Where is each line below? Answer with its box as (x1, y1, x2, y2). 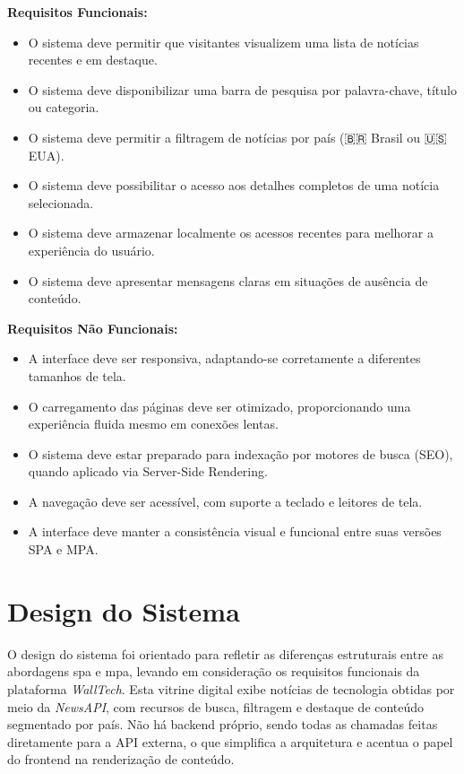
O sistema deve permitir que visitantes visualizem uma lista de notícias (28, 32, 419, 51)
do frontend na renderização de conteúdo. (7, 750, 235, 769)
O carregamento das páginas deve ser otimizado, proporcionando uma (28, 396, 411, 415)
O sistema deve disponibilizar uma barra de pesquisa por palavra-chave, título (28, 80, 457, 99)
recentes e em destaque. (28, 50, 158, 69)
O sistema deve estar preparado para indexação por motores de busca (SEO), (28, 444, 453, 463)
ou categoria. (28, 98, 99, 117)
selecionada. (28, 193, 94, 212)
